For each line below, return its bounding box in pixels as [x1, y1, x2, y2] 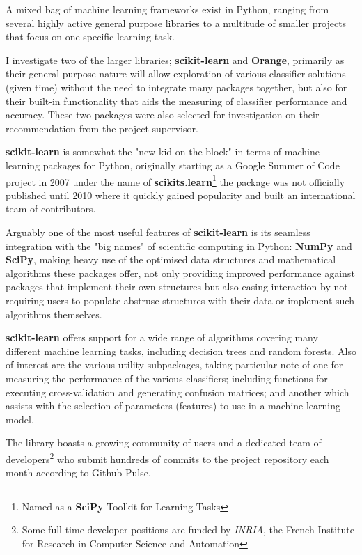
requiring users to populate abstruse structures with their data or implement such [6, 292, 354, 307]
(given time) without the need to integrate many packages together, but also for [6, 79, 347, 94]
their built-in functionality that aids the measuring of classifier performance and [6, 93, 347, 108]
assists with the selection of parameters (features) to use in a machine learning [6, 398, 340, 413]
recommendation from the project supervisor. [6, 120, 198, 135]
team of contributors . [6, 201, 96, 216]
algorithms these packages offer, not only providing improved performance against [6, 265, 355, 280]
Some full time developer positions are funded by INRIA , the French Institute [22, 522, 354, 537]
